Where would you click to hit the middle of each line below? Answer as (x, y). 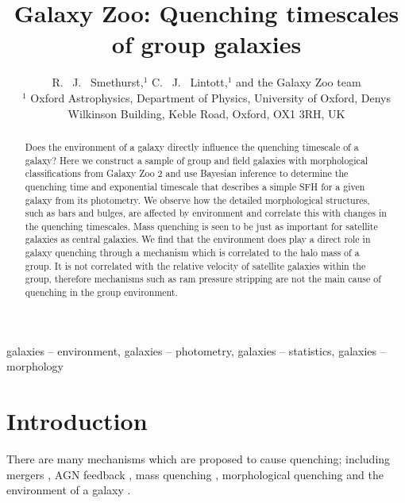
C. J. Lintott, (189, 82)
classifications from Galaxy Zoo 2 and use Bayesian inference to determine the (187, 173)
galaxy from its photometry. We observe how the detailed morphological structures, (197, 200)
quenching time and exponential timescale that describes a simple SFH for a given (195, 186)
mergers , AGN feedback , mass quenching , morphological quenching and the (195, 474)
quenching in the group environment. (101, 292)
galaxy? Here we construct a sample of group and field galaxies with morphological (197, 160)
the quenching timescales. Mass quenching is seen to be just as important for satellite (201, 226)
